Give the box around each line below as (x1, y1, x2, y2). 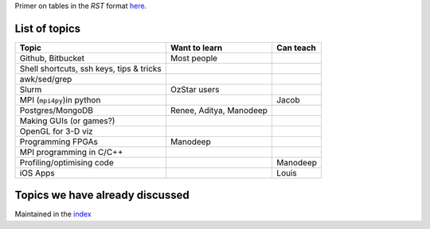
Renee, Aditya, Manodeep (170, 104, 268, 115)
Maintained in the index (14, 209, 92, 219)
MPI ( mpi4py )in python (19, 94, 101, 105)
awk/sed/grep (19, 73, 72, 84)
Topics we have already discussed (14, 188, 190, 202)
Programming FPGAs (19, 136, 99, 147)
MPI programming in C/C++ (19, 146, 123, 157)
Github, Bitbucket (19, 52, 85, 64)
